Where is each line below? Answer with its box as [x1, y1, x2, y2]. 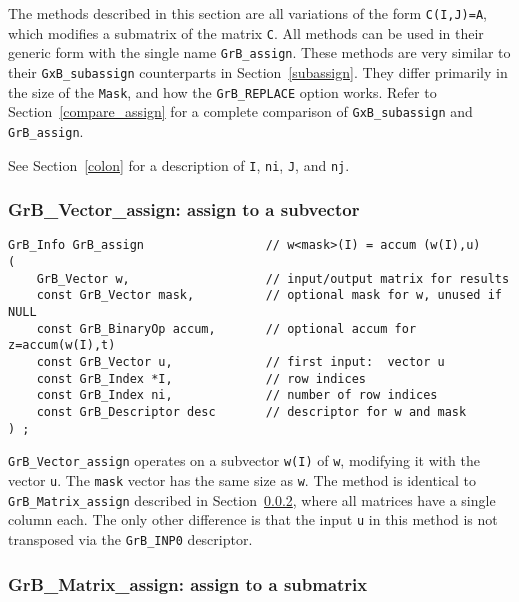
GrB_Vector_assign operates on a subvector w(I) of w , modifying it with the [8, 450, 480, 471]
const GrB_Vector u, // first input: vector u [36, 355, 445, 370]
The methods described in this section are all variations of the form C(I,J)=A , [8, 3, 487, 23]
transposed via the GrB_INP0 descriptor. [8, 528, 253, 549]
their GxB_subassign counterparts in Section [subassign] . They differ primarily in [8, 61, 508, 82]
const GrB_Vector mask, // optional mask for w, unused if [36, 288, 502, 303]
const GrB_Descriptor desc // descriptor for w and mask [36, 405, 467, 420]
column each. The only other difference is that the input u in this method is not [8, 509, 498, 530]
